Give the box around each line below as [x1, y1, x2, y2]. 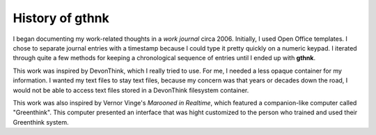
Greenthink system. [13, 118, 69, 126]
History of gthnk [13, 10, 109, 26]
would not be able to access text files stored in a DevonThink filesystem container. [13, 86, 249, 94]
